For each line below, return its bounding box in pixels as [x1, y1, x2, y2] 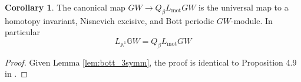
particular [5, 26, 40, 38]
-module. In [231, 14, 273, 26]
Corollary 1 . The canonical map [5, 1, 125, 13]
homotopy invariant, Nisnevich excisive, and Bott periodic [5, 14, 214, 26]
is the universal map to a [199, 1, 289, 13]
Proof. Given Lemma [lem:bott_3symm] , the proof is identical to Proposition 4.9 [5, 56, 297, 68]
